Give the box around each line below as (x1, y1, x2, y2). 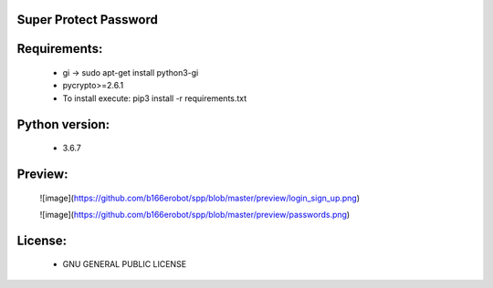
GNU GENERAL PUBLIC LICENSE (62, 259, 187, 270)
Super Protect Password (16, 12, 159, 27)
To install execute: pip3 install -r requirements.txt (62, 92, 247, 104)
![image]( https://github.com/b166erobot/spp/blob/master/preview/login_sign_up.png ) (39, 192, 361, 203)
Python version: (16, 117, 110, 132)
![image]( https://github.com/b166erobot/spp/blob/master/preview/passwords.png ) (39, 210, 351, 221)
